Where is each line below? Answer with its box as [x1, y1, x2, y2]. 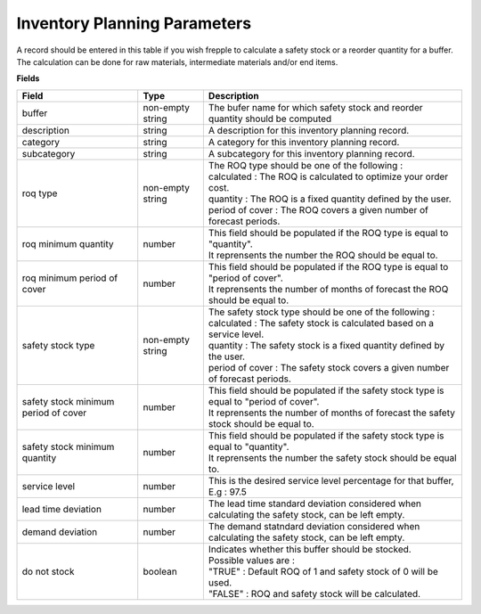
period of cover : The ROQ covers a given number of [208, 203, 429, 216]
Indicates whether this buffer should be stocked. [208, 543, 412, 555]
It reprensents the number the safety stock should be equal [208, 451, 458, 463]
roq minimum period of [21, 272, 118, 284]
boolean [143, 565, 177, 577]
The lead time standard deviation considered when [208, 497, 422, 510]
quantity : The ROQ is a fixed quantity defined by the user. [208, 192, 452, 205]
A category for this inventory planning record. [208, 135, 400, 148]
